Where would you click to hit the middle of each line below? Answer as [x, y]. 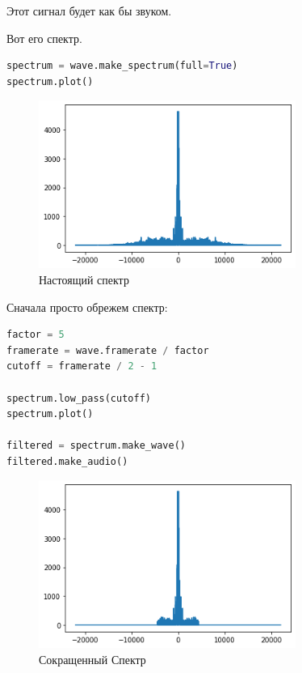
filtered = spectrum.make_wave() [96, 446]
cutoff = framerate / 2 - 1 [82, 366]
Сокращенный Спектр [92, 660]
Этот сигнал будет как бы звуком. [89, 11]
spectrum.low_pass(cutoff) [79, 398]
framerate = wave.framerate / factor [108, 350]
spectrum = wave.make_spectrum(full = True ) [122, 66]
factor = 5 [36, 335]
